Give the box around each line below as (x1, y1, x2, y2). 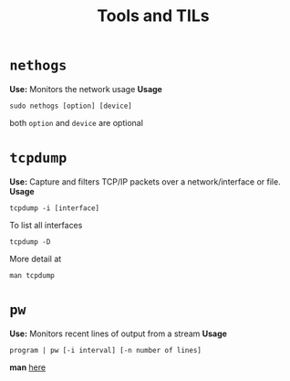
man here (9, 362, 47, 373)
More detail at (9, 253, 62, 264)
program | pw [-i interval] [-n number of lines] (9, 345, 202, 355)
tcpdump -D (9, 237, 51, 247)
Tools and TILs (97, 5, 210, 26)
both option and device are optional (9, 117, 144, 128)
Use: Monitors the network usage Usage (9, 83, 162, 94)
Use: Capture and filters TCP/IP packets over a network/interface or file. (9, 175, 281, 187)
